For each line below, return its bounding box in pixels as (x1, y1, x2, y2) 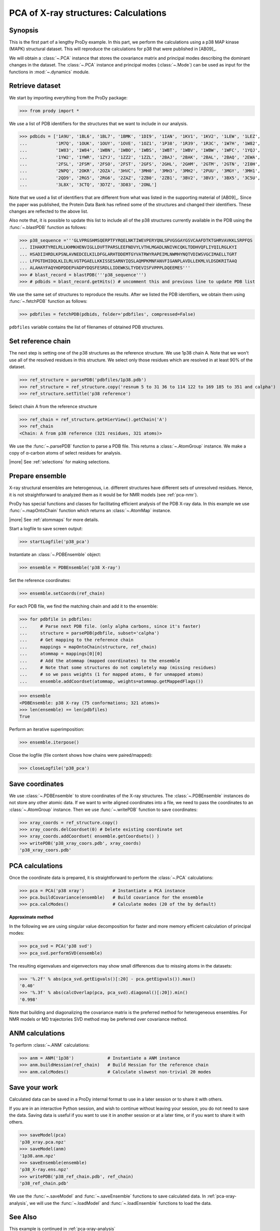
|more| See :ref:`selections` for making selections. (9, 459, 111, 465)
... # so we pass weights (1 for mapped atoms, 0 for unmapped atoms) (19, 672, 204, 677)
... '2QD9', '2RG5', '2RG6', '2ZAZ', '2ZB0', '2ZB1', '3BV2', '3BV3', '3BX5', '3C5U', (19, 175, 260, 181)
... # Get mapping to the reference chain (19, 637, 134, 643)
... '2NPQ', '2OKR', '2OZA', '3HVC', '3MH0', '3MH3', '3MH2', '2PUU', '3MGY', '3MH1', (19, 168, 260, 174)
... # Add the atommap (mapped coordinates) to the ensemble (19, 658, 180, 663)
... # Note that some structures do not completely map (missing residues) (19, 665, 217, 670)
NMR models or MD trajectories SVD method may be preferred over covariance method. (9, 1016, 188, 1022)
